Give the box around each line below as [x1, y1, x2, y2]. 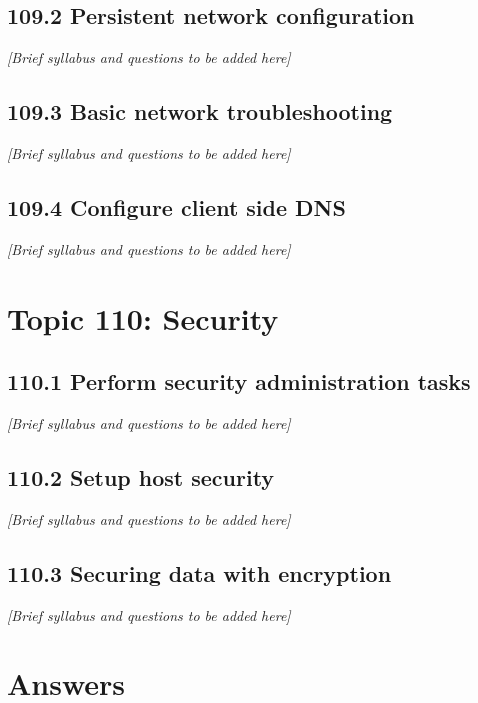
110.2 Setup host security [7, 461, 275, 492]
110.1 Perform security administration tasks [7, 366, 471, 397]
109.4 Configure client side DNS [7, 191, 346, 222]
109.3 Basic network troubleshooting [7, 96, 393, 127]
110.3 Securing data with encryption [7, 557, 392, 588]
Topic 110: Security [7, 297, 279, 338]
